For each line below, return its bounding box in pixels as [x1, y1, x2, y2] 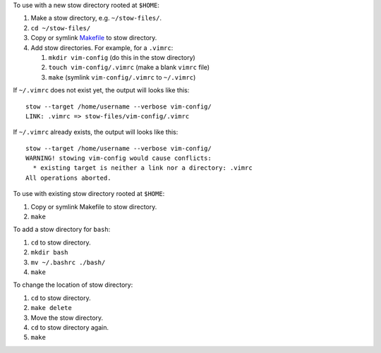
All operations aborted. [25, 173, 111, 182]
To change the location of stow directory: [13, 280, 133, 289]
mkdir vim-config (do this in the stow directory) [48, 53, 195, 61]
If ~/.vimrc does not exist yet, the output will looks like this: [13, 86, 190, 94]
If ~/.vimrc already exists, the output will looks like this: [13, 128, 179, 137]
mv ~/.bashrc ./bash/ [30, 258, 106, 266]
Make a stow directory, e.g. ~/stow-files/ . [30, 14, 162, 23]
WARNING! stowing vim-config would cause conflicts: [25, 154, 212, 162]
